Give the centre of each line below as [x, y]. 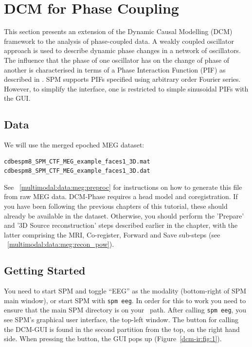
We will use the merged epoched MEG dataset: [74, 145]
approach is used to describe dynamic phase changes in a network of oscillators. [122, 50]
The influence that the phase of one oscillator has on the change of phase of [117, 60]
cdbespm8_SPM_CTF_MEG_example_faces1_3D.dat [77, 171]
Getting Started [45, 270]
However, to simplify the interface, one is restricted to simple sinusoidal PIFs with [126, 88]
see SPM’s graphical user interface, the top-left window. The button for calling [121, 320]
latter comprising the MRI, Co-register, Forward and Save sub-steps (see [112, 234]
